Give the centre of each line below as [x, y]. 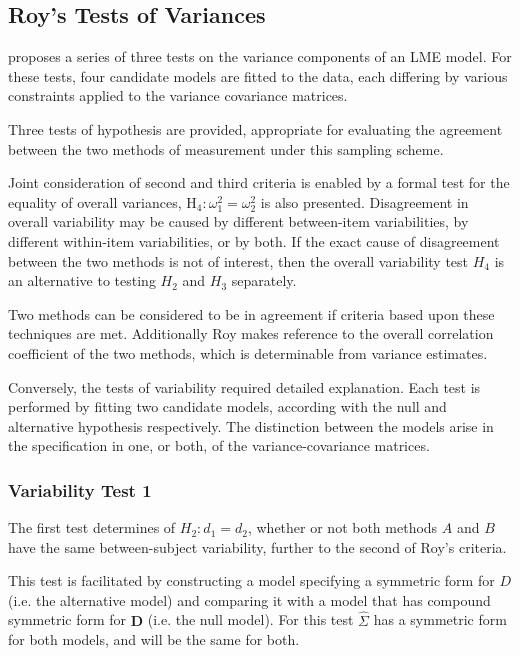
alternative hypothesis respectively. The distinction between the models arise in [251, 425]
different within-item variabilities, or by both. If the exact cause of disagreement [254, 240]
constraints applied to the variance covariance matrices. [178, 95]
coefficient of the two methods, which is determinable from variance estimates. [248, 352]
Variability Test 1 [80, 489]
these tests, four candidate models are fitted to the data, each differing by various [258, 75]
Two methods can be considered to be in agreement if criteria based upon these [251, 313]
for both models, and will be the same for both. [154, 639]
